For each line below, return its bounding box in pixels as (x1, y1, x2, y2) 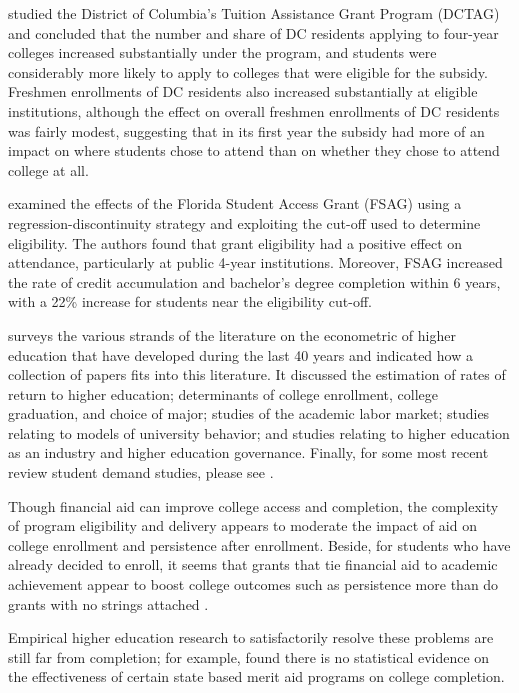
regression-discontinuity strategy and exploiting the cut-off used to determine (8, 212, 481, 233)
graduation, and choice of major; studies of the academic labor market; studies (8, 403, 490, 424)
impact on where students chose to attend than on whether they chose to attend (8, 140, 500, 161)
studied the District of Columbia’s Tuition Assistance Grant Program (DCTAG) (8, 3, 500, 23)
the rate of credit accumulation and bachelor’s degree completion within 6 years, (8, 271, 501, 292)
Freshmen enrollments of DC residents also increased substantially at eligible (8, 81, 478, 102)
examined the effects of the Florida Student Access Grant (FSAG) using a (8, 193, 462, 214)
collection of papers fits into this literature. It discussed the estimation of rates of (8, 364, 506, 385)
